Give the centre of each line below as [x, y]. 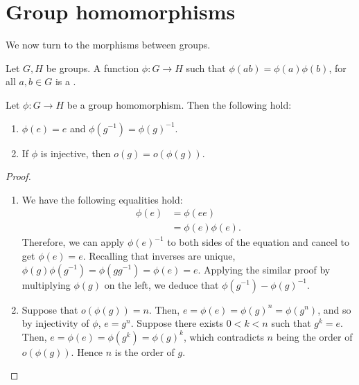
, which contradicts [224, 336]
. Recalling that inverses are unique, [159, 255]
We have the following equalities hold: [102, 199]
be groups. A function [93, 68]
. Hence [87, 351]
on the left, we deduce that [161, 284]
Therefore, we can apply [73, 242]
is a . [65, 81]
